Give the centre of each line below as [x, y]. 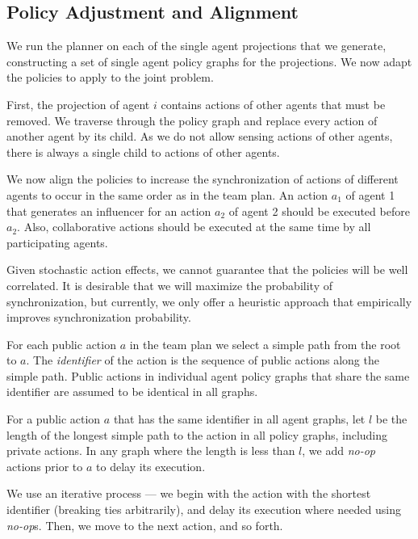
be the [391, 419]
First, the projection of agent [78, 104]
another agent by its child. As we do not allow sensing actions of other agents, [200, 136]
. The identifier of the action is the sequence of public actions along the [203, 360]
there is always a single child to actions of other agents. [143, 152]
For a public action [54, 419]
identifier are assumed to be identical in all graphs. [132, 392]
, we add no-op [339, 451]
